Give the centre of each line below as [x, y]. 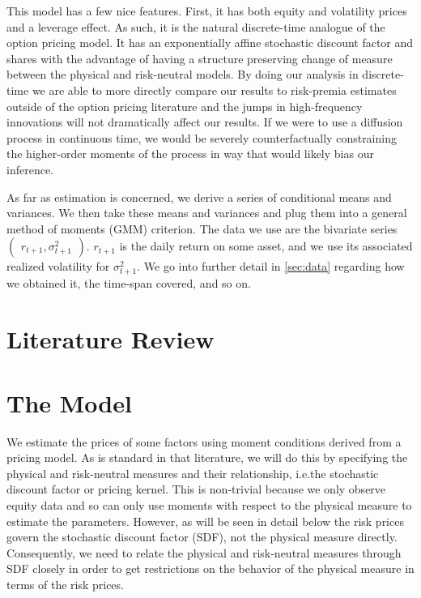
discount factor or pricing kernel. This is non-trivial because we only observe [196, 489]
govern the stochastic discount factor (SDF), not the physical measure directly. [202, 537]
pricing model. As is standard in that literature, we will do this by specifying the [207, 457]
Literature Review [111, 339]
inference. [30, 169]
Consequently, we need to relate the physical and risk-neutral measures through [204, 552]
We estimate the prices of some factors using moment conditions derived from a [204, 441]
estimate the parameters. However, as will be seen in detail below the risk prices [205, 521]
